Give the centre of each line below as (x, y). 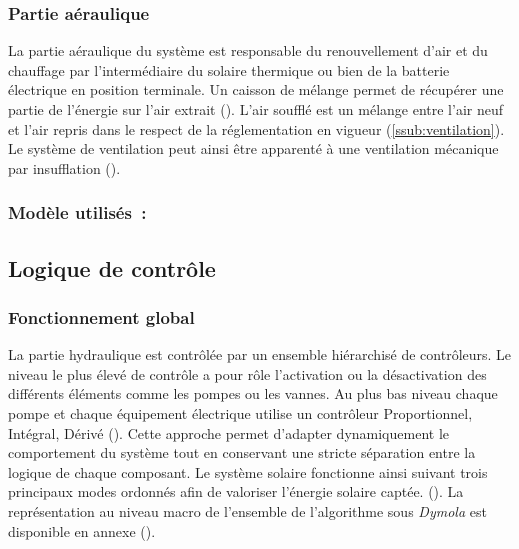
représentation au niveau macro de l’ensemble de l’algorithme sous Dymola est (247, 510)
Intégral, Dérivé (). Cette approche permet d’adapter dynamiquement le (228, 432)
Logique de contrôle (112, 267)
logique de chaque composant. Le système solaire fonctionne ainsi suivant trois (248, 471)
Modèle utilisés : (77, 212)
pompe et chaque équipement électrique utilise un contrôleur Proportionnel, (240, 413)
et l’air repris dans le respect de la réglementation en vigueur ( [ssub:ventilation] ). (256, 128)
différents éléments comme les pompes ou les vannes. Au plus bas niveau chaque (253, 393)
